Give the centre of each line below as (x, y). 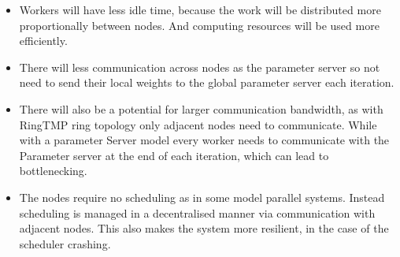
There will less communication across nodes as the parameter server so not (200, 67)
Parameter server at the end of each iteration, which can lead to (174, 155)
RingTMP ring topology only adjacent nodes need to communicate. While (198, 124)
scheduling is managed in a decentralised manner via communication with (197, 212)
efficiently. (43, 41)
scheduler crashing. (65, 243)
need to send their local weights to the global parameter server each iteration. (207, 82)
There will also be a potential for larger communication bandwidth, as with (201, 108)
